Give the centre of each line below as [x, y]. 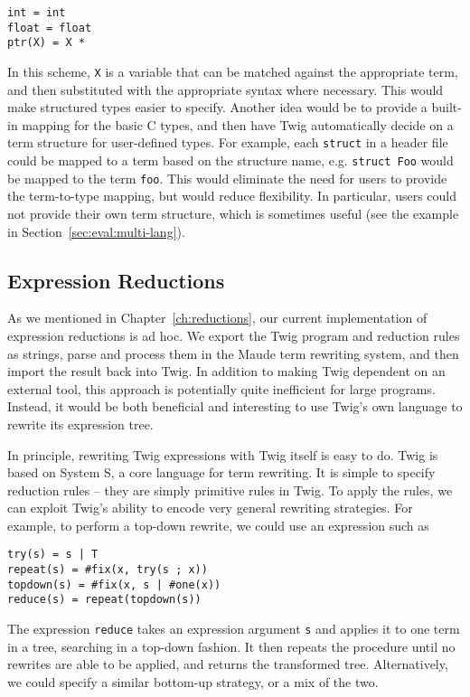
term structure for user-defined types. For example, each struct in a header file [228, 142]
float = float [50, 28]
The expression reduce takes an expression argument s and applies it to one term [234, 629]
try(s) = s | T [53, 555]
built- [446, 107]
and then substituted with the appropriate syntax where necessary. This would [226, 89]
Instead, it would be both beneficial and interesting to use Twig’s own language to [235, 406]
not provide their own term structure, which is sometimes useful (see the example [233, 213]
